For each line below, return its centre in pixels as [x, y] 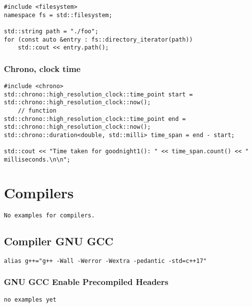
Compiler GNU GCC [59, 241]
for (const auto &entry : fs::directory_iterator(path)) [98, 39]
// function [37, 111]
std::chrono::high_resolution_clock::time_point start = [98, 94]
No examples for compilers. [50, 215]
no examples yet [30, 299]
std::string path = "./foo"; [51, 31]
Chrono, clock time [42, 68]
